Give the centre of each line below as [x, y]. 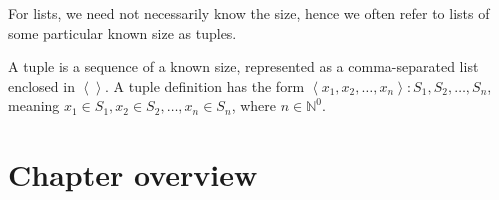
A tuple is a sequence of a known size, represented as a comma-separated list [243, 66]
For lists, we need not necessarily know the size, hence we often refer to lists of [249, 13]
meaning [34, 105]
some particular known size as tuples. [122, 32]
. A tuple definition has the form [205, 85]
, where [253, 105]
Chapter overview [133, 174]
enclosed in [41, 85]
